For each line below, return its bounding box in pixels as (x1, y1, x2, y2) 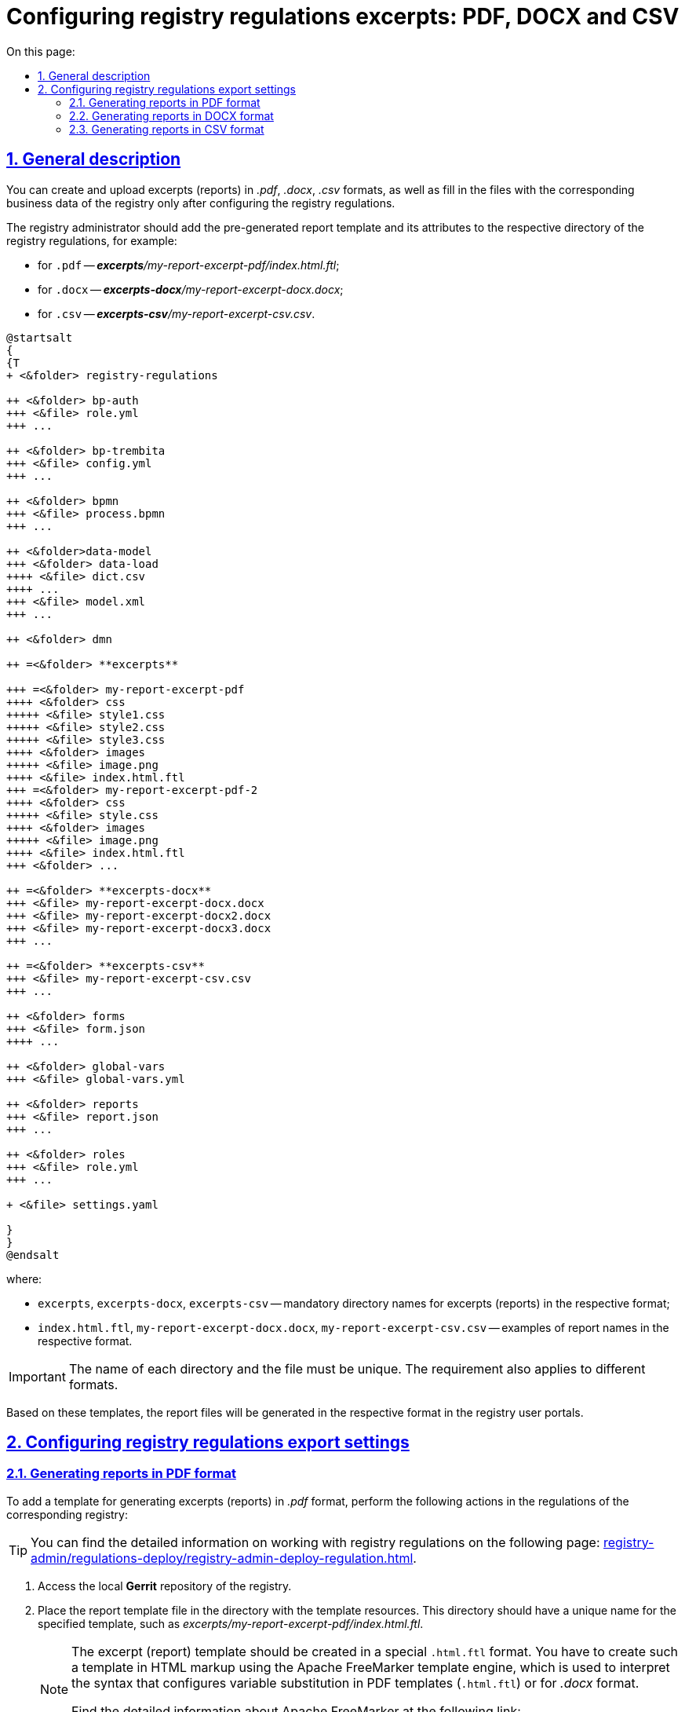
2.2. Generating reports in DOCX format (69, 108, 274, 123)
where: (6, 1271, 42, 1286)
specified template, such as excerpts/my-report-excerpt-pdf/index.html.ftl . (38, 1616, 424, 1630)
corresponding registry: (6, 1507, 129, 1521)
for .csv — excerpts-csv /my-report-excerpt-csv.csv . (38, 306, 315, 320)
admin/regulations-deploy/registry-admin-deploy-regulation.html (31, 1549, 414, 1566)
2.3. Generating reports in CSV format (69, 122, 264, 136)
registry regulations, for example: (6, 233, 177, 247)
